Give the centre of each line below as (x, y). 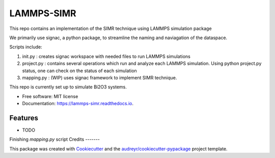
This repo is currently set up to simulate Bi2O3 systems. (68, 87)
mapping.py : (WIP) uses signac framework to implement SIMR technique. (100, 77)
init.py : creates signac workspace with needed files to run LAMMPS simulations (106, 56)
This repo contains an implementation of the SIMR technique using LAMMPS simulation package (111, 28)
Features (24, 118)
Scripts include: (26, 47)
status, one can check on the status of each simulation (79, 71)
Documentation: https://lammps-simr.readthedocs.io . (78, 104)
